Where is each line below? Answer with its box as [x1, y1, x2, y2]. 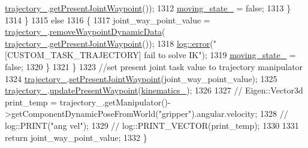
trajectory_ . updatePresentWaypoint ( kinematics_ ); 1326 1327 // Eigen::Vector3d [5, 84, 303, 96]
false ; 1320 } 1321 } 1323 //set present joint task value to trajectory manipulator [5, 60, 303, 73]
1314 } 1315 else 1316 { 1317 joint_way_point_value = [5, 13, 210, 26]
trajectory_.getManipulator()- [59, 95, 171, 108]
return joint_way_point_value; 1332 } [5, 131, 147, 143]
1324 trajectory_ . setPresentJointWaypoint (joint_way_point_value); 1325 [5, 72, 277, 84]
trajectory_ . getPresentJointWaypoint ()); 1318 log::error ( [5, 37, 213, 49]
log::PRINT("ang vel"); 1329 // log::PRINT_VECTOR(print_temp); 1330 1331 [5, 119, 299, 131]
